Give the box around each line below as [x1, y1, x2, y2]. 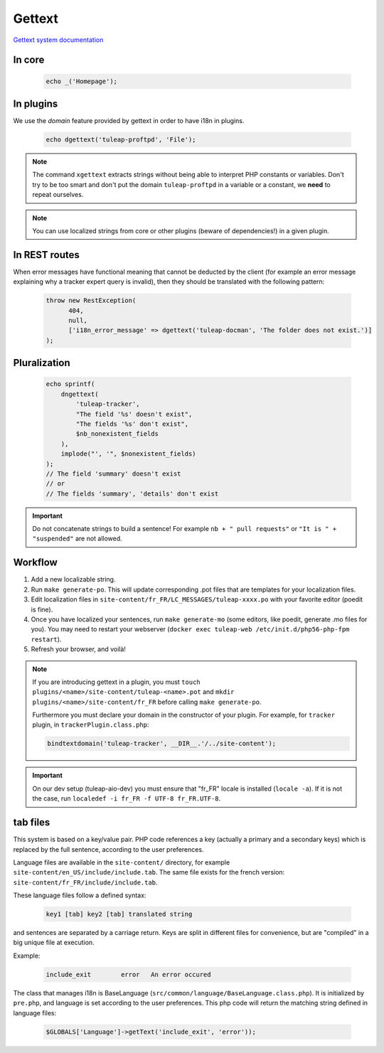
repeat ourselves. [32, 191, 84, 199]
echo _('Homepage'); [46, 77, 117, 85]
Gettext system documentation [13, 36, 104, 44]
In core [13, 54, 45, 66]
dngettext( [60, 390, 99, 398]
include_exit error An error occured [46, 971, 211, 978]
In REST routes [13, 249, 80, 261]
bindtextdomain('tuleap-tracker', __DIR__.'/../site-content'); [47, 739, 277, 748]
